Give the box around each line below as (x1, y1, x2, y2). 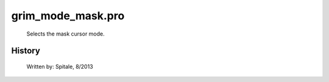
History (11, 46, 41, 56)
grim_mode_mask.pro (11, 9, 125, 22)
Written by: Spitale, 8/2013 (26, 63, 94, 70)
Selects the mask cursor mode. (26, 30, 105, 37)
